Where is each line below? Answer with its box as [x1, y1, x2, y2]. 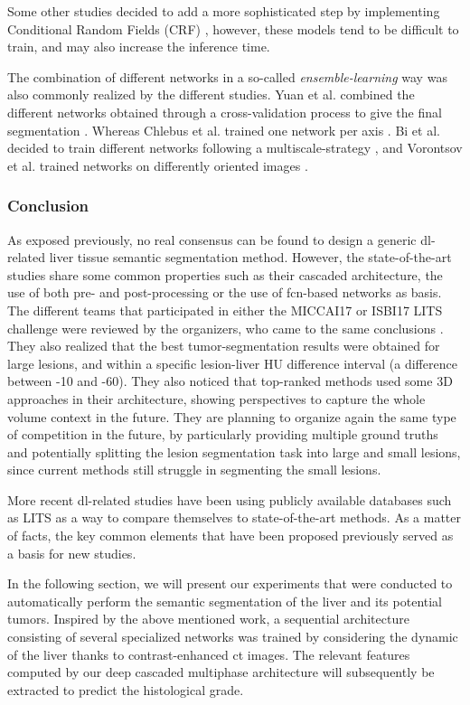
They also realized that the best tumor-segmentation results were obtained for [7, 336, 440, 355]
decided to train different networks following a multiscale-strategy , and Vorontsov [7, 138, 463, 157]
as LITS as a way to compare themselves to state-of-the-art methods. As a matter [7, 508, 462, 527]
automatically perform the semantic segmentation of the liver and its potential [7, 591, 443, 610]
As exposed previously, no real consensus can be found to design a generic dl [7, 230, 431, 249]
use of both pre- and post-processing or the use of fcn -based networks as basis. [7, 283, 442, 302]
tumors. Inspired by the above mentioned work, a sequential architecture [7, 609, 409, 628]
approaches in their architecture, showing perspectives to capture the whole [7, 389, 426, 408]
